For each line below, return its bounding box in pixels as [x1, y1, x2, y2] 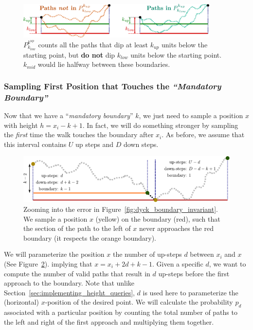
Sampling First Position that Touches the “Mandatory [4, 80, 221, 92]
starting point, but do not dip [23, 49, 115, 60]
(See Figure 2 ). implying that [4, 258, 92, 268]
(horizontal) [4, 297, 39, 307]
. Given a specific [152, 258, 203, 268]
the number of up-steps [113, 249, 182, 259]
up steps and [75, 139, 113, 149]
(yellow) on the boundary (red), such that [95, 213, 220, 224]
